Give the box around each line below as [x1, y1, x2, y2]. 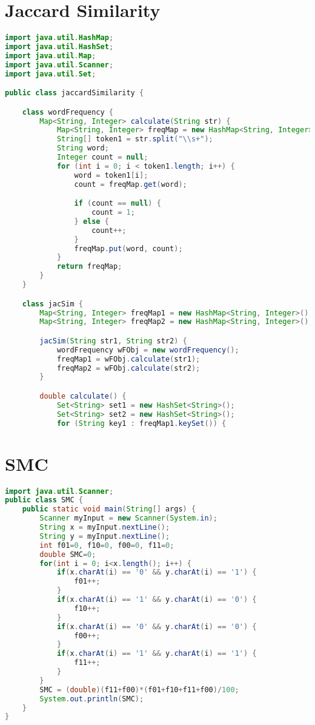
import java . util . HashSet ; [5, 42, 114, 51]
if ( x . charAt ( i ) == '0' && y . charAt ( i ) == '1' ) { [56, 568, 257, 577]
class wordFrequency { [22, 107, 113, 116]
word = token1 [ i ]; [74, 170, 148, 180]
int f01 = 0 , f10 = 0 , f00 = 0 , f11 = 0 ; [39, 541, 174, 550]
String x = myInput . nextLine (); [39, 523, 170, 532]
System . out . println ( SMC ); [39, 694, 144, 703]
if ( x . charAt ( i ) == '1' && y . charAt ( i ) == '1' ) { [56, 649, 257, 658]
